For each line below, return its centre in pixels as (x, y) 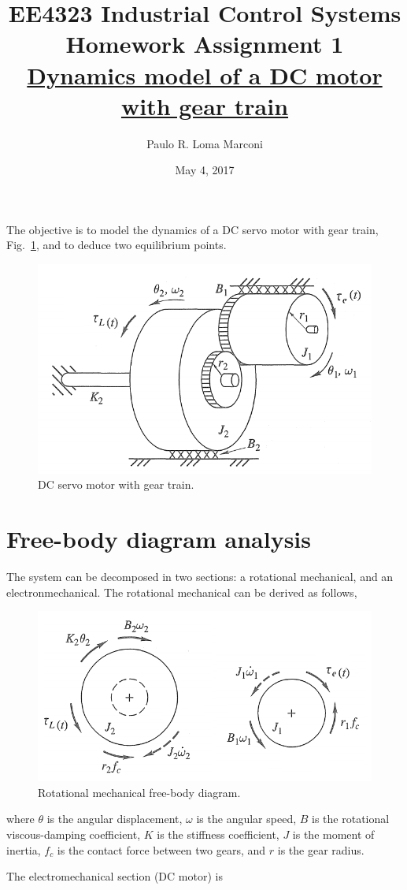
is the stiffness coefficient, (218, 834)
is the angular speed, (246, 819)
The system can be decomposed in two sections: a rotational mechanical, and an (200, 576)
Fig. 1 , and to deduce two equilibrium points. (117, 245)
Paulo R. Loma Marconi (205, 143)
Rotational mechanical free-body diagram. (139, 792)
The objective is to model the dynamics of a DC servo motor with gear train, (192, 229)
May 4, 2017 (205, 170)
